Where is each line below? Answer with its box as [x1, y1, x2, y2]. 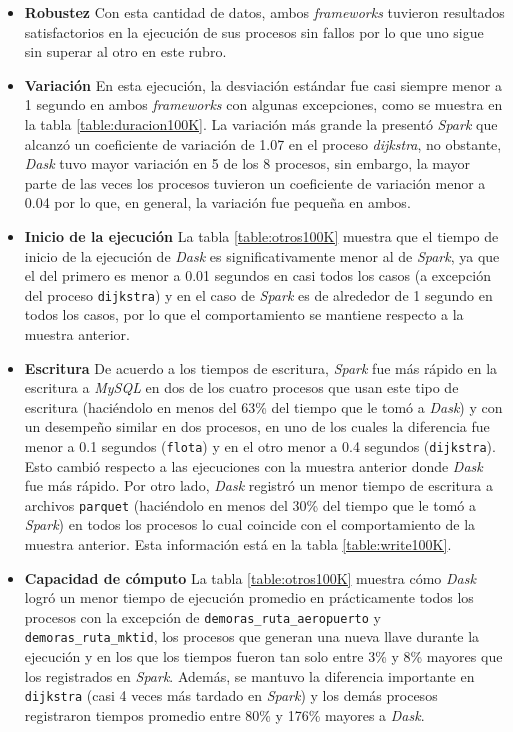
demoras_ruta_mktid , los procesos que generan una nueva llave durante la [24, 626, 480, 647]
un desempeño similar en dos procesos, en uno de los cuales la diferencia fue [24, 416, 490, 437]
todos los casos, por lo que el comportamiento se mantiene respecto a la [24, 304, 464, 325]
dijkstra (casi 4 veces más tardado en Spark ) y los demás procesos [24, 685, 438, 706]
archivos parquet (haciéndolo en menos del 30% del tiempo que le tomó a [24, 494, 477, 515]
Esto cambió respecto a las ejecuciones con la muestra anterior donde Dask [24, 455, 483, 476]
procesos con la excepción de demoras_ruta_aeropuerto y [24, 606, 381, 627]
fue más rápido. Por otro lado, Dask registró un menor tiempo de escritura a [24, 475, 493, 496]
